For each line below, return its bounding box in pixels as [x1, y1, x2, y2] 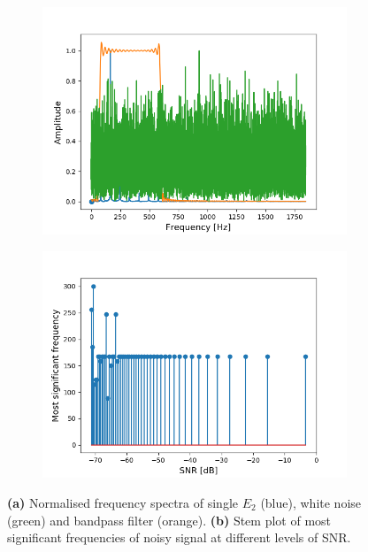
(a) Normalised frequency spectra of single [7, 494, 239, 512]
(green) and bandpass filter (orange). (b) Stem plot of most [7, 510, 332, 529]
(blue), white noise [260, 494, 362, 512]
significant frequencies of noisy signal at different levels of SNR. [7, 528, 351, 547]
